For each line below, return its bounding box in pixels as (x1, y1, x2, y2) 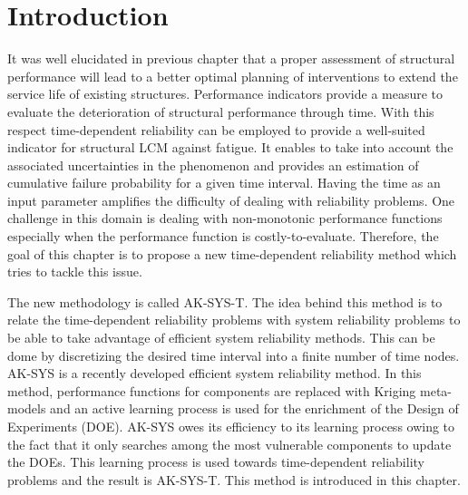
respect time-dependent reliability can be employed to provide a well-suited (7, 120, 425, 139)
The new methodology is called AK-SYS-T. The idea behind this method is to (7, 292, 443, 311)
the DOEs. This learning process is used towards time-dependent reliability (7, 452, 424, 471)
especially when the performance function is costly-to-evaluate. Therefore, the (7, 227, 439, 246)
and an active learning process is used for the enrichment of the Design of (50, 399, 459, 418)
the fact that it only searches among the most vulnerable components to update (7, 434, 452, 453)
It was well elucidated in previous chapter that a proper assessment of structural (7, 49, 455, 68)
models (7, 399, 46, 418)
